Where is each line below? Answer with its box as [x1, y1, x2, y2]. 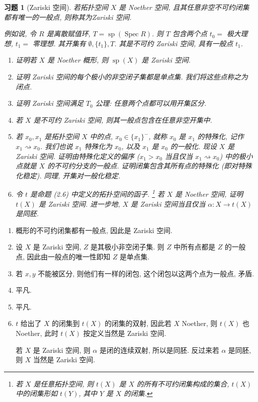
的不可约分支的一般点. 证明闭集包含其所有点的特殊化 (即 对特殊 [47, 161, 252, 171]
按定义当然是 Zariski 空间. [83, 327, 166, 338]
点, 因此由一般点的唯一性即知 [15, 251, 111, 261]
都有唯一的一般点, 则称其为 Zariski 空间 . [4, 11, 132, 22]
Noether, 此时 [15, 327, 59, 338]
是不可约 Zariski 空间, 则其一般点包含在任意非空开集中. [33, 114, 212, 125]
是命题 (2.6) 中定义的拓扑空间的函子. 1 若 [30, 187, 165, 199]
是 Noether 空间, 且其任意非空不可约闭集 [119, 2, 250, 12]
